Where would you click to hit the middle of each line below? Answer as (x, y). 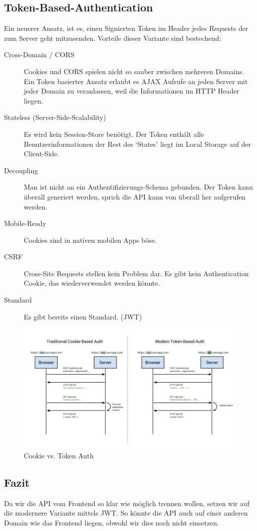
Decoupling (21, 170)
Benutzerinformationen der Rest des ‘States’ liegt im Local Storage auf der (137, 144)
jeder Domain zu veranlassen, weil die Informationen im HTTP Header (132, 91)
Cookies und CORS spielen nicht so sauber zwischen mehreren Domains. (134, 71)
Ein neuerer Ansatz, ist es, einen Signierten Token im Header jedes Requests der (126, 28)
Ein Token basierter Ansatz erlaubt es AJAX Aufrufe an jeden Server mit (136, 81)
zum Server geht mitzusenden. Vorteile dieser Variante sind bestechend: (113, 38)
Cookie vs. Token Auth (59, 455)
